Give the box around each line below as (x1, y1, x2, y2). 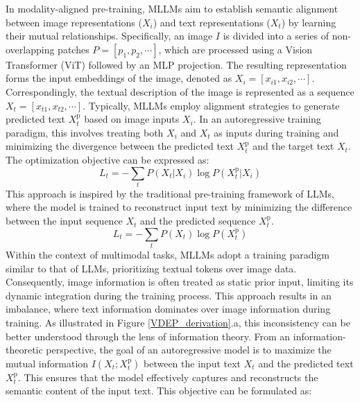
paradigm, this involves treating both (6, 125, 164, 139)
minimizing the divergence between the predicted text (6, 139, 234, 153)
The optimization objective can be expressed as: (6, 152, 209, 166)
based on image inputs (84, 112, 180, 126)
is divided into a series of (223, 28, 329, 43)
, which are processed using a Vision (158, 42, 313, 56)
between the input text (144, 356, 241, 370)
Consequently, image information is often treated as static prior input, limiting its (6, 274, 354, 289)
